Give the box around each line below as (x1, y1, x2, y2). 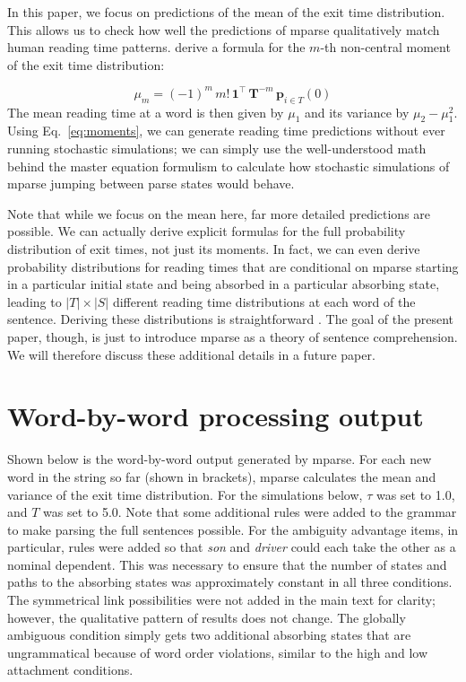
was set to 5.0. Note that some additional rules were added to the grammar (43, 503, 457, 521)
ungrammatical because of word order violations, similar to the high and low (7, 643, 428, 661)
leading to (7, 292, 62, 310)
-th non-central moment (320, 38, 451, 57)
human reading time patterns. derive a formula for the (7, 38, 306, 57)
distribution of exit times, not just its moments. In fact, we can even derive (7, 240, 420, 258)
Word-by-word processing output (7, 398, 424, 434)
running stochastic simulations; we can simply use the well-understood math (7, 139, 427, 158)
